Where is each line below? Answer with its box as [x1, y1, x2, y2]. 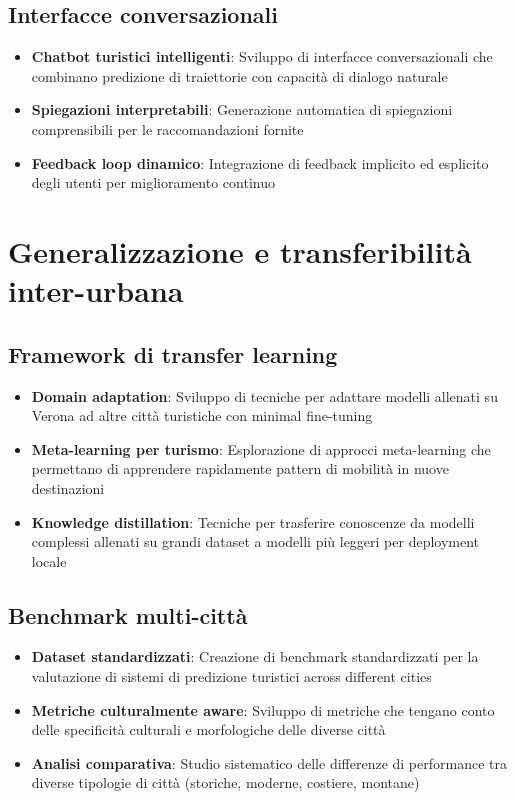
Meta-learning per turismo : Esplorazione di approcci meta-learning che [31, 438, 491, 459]
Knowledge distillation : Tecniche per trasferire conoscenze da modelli [31, 511, 475, 532]
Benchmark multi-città [8, 599, 248, 630]
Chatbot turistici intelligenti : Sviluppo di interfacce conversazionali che [31, 46, 493, 67]
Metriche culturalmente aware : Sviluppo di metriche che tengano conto [31, 699, 495, 720]
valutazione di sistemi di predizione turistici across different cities [31, 666, 432, 687]
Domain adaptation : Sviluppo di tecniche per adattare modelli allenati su [31, 385, 498, 406]
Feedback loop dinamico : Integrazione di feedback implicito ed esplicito [31, 152, 489, 173]
